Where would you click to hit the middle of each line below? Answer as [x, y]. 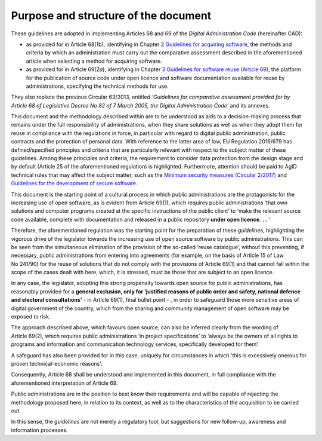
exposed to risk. [31, 317]
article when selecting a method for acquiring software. [94, 61]
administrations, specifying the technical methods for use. [97, 86]
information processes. [39, 430]
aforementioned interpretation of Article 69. [65, 383]
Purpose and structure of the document [111, 16]
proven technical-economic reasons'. [57, 364]
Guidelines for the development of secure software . [74, 183]
